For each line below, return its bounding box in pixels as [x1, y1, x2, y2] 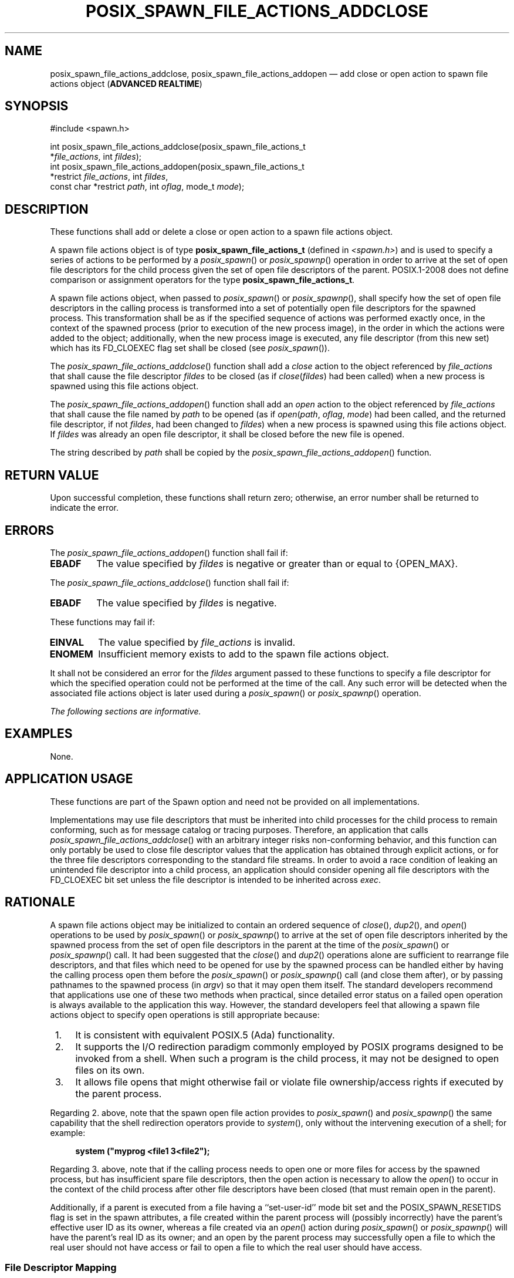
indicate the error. [50, 503, 119, 513]
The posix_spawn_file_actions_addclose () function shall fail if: [50, 577, 289, 588]
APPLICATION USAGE [5, 771, 133, 787]
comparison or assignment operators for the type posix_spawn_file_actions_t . [50, 275, 355, 285]
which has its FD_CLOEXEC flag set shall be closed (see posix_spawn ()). [50, 343, 330, 353]
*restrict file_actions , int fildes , [50, 171, 168, 182]
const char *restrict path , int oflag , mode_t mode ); [50, 181, 245, 192]
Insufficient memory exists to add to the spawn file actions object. [98, 648, 389, 660]
